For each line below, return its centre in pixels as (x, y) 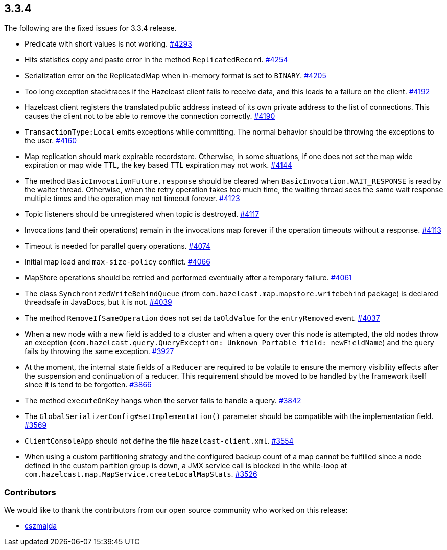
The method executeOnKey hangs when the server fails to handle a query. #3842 (163, 401)
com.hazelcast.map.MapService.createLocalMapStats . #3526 (141, 474)
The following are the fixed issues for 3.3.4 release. (90, 28)
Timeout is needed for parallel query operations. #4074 (118, 246)
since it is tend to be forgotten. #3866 (88, 385)
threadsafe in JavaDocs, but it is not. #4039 (98, 302)
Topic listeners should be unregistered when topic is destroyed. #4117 (142, 214)
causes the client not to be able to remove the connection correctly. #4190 (150, 116)
